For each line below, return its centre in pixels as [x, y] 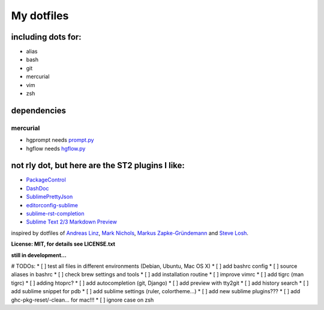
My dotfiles [40, 16]
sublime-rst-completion [55, 214]
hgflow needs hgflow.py [56, 148]
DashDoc [37, 188]
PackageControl [46, 180]
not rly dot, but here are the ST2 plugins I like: [98, 166]
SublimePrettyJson [49, 197]
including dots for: [46, 37]
